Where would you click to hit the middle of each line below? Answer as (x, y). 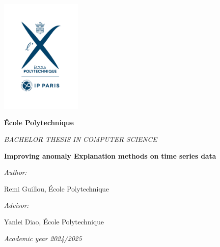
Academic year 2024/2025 (43, 238)
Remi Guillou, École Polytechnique (56, 188)
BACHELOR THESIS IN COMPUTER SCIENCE (81, 139)
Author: (15, 172)
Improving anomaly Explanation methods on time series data (110, 155)
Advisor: (16, 205)
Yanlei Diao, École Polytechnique (54, 221)
